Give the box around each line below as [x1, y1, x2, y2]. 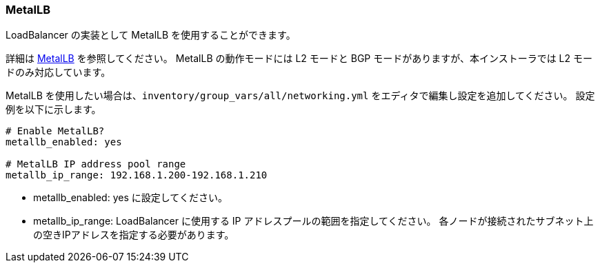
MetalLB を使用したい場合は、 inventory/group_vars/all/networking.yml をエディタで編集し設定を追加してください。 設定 [6, 90, 595, 102]
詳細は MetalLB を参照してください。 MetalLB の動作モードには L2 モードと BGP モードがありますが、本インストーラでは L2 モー [6, 52, 593, 65]
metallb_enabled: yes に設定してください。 [33, 192, 228, 204]
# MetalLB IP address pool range [6, 158, 186, 170]
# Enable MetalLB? [6, 125, 105, 137]
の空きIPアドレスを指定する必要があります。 [33, 229, 234, 241]
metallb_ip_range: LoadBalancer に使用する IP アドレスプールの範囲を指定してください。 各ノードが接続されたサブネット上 [33, 215, 594, 227]
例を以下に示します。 [6, 103, 101, 116]
